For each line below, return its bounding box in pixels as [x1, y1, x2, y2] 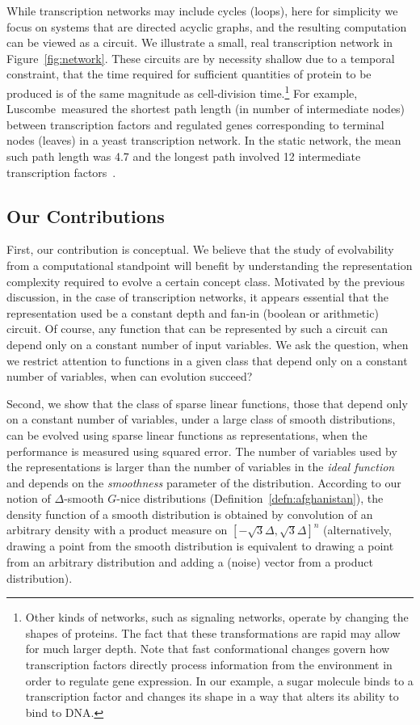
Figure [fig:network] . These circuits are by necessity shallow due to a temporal [6, 49, 395, 66]
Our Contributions [6, 203, 165, 228]
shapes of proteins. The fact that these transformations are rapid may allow [25, 624, 401, 641]
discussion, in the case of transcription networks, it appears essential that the [6, 289, 388, 306]
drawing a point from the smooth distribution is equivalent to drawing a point [6, 537, 394, 554]
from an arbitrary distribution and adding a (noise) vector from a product [6, 554, 373, 571]
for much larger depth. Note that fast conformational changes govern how [25, 640, 390, 657]
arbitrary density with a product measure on [6, 521, 228, 538]
